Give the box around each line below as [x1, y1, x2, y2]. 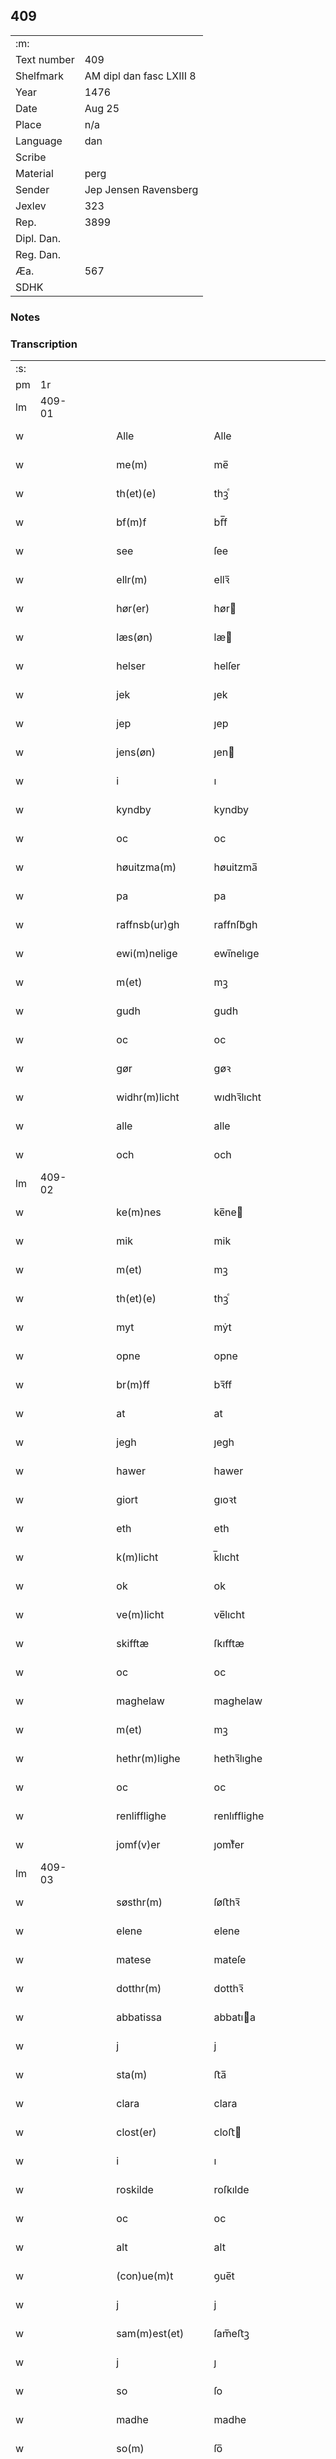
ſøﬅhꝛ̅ [213, 1895, 240, 1909]
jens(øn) [116, 745, 156, 759]
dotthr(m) [116, 1982, 162, 1996]
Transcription [10, 337, 78, 351]
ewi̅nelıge [213, 947, 260, 961]
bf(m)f [116, 515, 147, 529]
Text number [15, 52, 75, 66]
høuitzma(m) [116, 860, 177, 874]
